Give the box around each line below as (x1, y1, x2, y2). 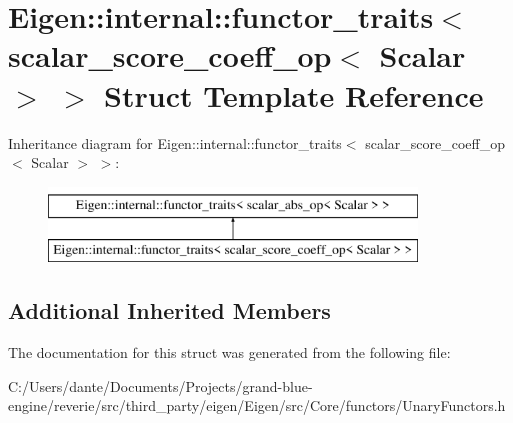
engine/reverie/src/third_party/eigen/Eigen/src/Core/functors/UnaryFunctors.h (8, 395, 506, 416)
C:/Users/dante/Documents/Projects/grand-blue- (8, 375, 313, 396)
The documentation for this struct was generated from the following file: (8, 342, 451, 363)
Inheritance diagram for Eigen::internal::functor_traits (8, 132, 342, 153)
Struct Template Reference (104, 74, 484, 115)
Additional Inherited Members (8, 295, 331, 326)
